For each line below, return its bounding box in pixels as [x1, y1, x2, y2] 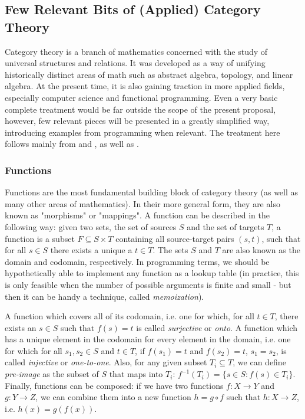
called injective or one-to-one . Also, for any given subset [5, 356, 207, 368]
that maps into [109, 368, 163, 380]
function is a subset [5, 232, 75, 244]
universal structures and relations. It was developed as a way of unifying [5, 57, 266, 69]
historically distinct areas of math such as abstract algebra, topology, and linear [5, 68, 293, 80]
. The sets [152, 244, 188, 256]
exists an [5, 321, 37, 333]
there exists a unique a [50, 244, 132, 256]
